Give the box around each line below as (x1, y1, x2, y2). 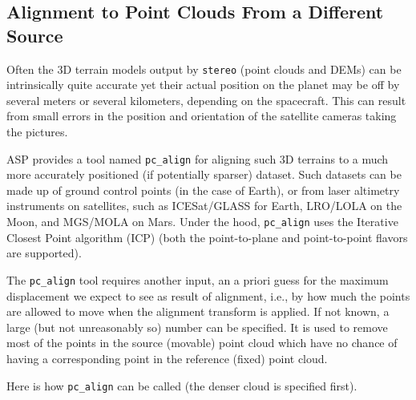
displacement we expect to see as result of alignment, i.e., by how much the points (6, 287, 410, 304)
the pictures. (6, 123, 68, 140)
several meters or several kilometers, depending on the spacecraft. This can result (6, 91, 406, 108)
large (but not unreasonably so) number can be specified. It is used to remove (6, 318, 388, 335)
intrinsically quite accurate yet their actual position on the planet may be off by (6, 76, 400, 93)
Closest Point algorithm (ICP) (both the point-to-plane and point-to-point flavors (6, 228, 408, 245)
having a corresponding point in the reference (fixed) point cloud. (6, 349, 328, 366)
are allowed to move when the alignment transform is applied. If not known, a (6, 303, 390, 320)
